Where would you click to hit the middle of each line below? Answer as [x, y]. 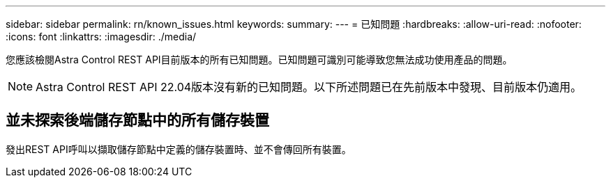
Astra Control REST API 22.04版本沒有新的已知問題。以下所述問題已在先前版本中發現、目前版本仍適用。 [309, 87]
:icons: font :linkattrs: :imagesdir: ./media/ [101, 37]
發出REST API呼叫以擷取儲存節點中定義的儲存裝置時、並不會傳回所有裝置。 [179, 149]
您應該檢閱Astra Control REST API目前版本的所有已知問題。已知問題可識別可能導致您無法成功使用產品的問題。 [259, 59]
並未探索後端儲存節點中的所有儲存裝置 [137, 120]
